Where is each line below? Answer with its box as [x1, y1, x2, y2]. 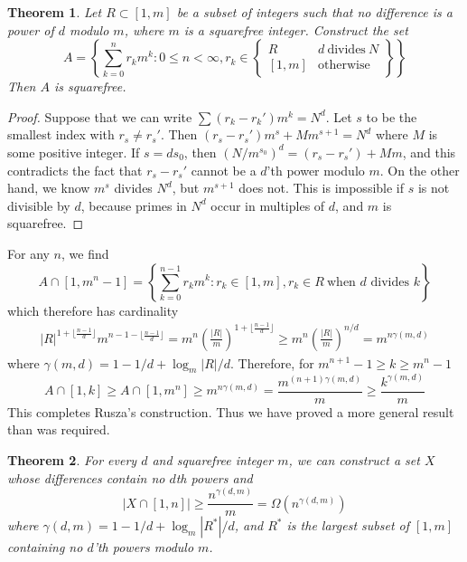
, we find [61, 243, 109, 262]
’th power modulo [266, 160, 365, 179]
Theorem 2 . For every [7, 451, 137, 469]
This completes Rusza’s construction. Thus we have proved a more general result [7, 402, 454, 421]
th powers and [175, 468, 253, 487]
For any [7, 243, 50, 262]
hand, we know [7, 178, 90, 197]
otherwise [318, 59, 370, 72]
